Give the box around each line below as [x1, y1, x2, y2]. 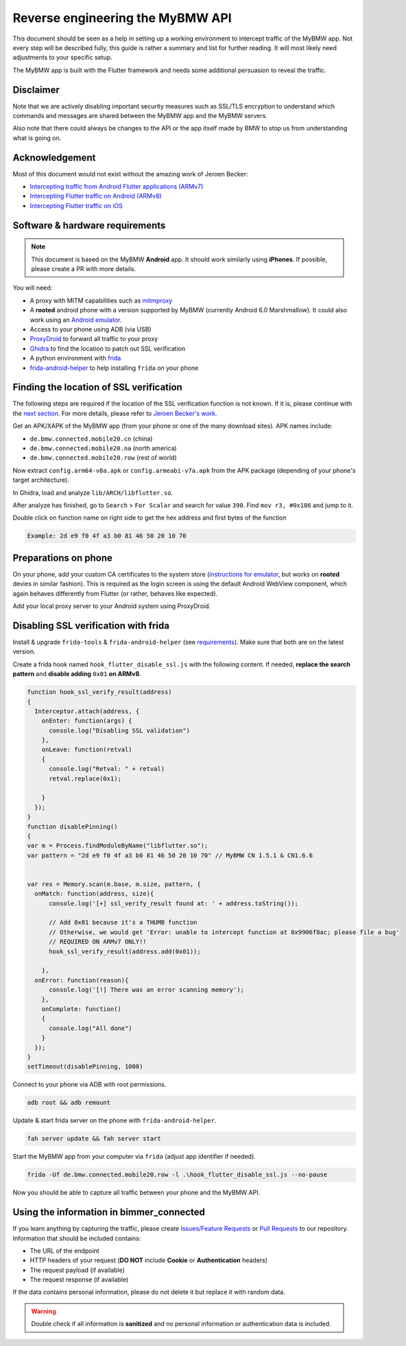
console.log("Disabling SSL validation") [49, 726, 190, 734]
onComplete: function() [41, 1006, 121, 1012]
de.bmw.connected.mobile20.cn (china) [29, 434, 153, 443]
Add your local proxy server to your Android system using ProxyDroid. [12, 602, 211, 610]
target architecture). [12, 476, 70, 484]
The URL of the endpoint [29, 1246, 99, 1255]
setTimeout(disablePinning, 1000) [27, 1063, 143, 1071]
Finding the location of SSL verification [12, 382, 183, 393]
